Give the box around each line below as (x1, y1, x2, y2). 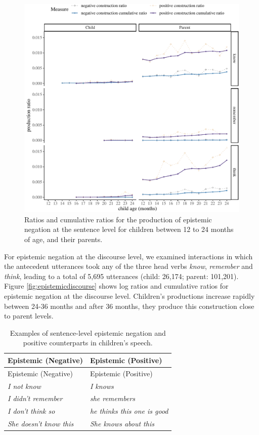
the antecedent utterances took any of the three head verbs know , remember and (4, 261, 253, 271)
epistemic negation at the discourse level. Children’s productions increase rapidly (4, 290, 255, 301)
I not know (8, 380, 41, 391)
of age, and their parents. (24, 233, 103, 244)
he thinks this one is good (90, 406, 168, 416)
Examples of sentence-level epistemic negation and (10, 327, 166, 338)
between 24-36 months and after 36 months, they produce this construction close (4, 300, 254, 311)
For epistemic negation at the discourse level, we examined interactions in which (4, 251, 253, 261)
